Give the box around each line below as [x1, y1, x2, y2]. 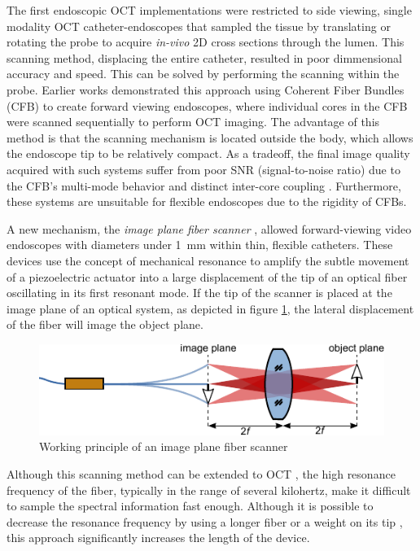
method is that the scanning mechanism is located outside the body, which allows [7, 129, 413, 146]
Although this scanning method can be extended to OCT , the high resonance [7, 465, 396, 482]
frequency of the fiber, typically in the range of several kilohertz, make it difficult [7, 481, 411, 498]
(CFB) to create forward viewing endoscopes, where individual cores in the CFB [7, 97, 408, 114]
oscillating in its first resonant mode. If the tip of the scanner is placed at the [7, 284, 392, 301]
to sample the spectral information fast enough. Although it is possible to [7, 497, 374, 514]
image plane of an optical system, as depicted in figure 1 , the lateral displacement [7, 300, 414, 317]
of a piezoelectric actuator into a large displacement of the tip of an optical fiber [7, 268, 408, 285]
